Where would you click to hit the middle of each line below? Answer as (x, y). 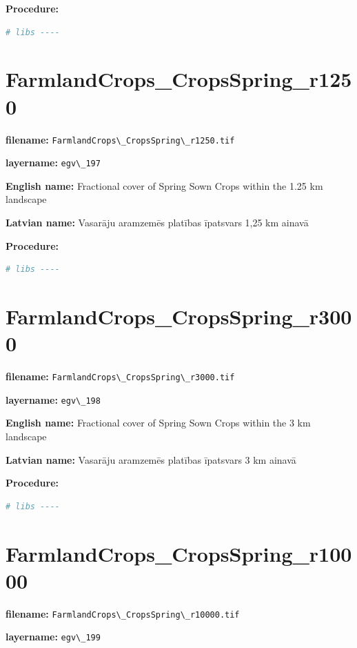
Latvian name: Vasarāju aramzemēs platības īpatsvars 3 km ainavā (151, 459)
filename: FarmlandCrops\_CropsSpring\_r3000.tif (120, 376)
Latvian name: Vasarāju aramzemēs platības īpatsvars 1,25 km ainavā (157, 222)
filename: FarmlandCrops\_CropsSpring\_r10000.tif (123, 613)
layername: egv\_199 (53, 637)
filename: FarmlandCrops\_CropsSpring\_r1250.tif (120, 139)
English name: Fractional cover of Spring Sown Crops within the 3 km (158, 423)
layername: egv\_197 (53, 163)
